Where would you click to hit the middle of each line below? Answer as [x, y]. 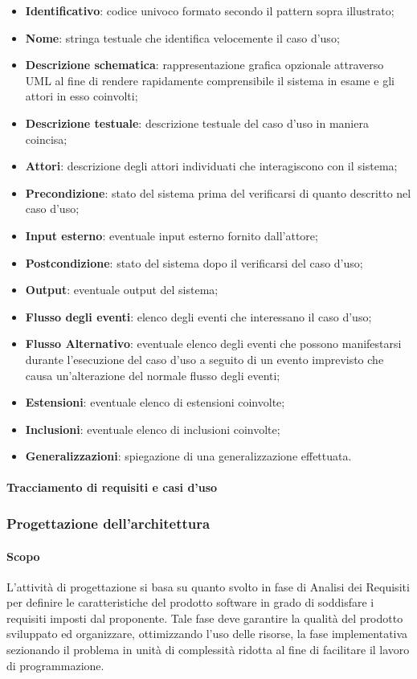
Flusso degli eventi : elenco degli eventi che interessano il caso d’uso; [198, 316]
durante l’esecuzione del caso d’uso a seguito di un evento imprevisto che [204, 359]
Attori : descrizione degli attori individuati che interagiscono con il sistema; [211, 166]
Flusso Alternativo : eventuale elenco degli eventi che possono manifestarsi [213, 344]
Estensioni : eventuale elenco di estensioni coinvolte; [155, 402]
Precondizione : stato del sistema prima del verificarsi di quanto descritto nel [218, 192]
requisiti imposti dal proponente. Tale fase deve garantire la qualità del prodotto [205, 618]
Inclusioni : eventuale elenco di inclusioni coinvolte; [153, 429]
